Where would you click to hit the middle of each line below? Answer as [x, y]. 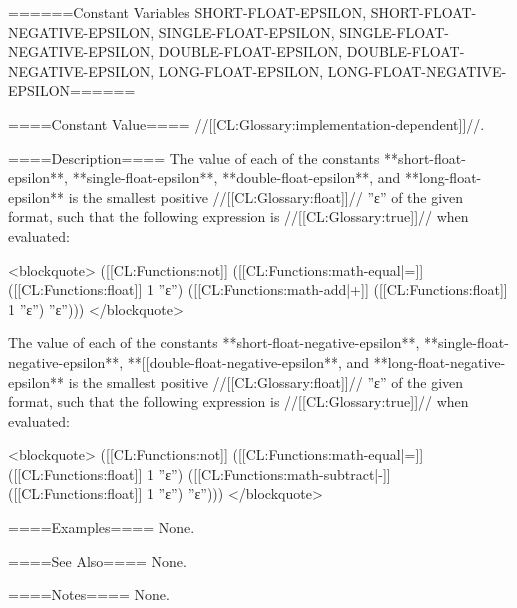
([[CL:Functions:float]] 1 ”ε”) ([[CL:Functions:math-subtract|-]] [199, 473]
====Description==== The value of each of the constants [194, 157]
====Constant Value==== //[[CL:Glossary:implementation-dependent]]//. [246, 123]
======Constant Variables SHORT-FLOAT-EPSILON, [187, 12]
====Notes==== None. [89, 594]
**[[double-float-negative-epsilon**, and [248, 361]
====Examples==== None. [101, 527]
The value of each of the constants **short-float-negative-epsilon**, [214, 342]
